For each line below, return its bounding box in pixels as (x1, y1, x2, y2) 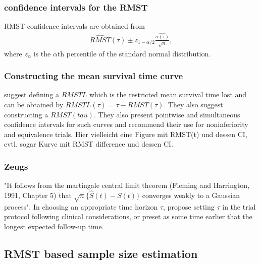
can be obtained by (4, 99, 64, 110)
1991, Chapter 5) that (4, 190, 72, 201)
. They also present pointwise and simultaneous (93, 109, 240, 119)
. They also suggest (164, 99, 223, 110)
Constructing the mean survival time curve (4, 70, 183, 82)
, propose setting (163, 201, 215, 212)
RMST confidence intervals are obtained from (4, 21, 145, 31)
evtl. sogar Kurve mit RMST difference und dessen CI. (4, 139, 173, 149)
